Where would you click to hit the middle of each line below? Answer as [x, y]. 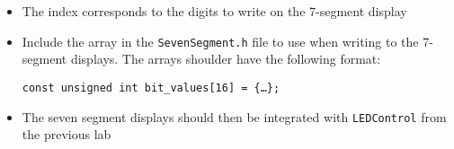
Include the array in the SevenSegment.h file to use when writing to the [220, 41]
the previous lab [67, 134]
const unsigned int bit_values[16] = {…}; [151, 88]
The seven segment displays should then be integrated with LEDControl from [234, 116]
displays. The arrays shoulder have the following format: [226, 59]
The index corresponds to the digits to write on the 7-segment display [214, 11]
